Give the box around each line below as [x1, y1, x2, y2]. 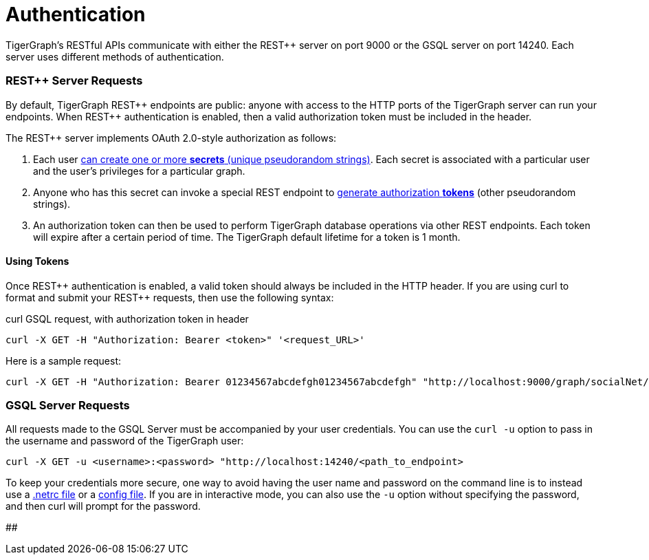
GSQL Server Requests [5, 398, 130, 413]
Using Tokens [5, 255, 69, 268]
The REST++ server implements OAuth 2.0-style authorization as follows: [5, 131, 337, 144]
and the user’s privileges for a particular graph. [33, 164, 245, 177]
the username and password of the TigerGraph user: [5, 435, 244, 447]
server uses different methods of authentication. [5, 50, 224, 63]
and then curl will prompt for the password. [5, 500, 201, 513]
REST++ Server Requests [5, 74, 143, 88]
